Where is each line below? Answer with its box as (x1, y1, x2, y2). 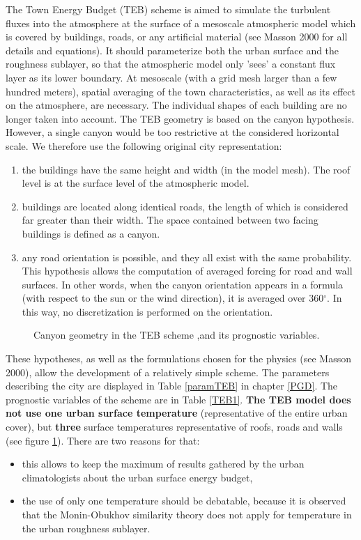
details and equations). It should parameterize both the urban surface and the (6, 43, 339, 57)
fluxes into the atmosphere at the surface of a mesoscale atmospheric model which (6, 15, 356, 30)
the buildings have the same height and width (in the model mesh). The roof (22, 162, 351, 176)
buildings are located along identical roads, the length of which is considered (22, 199, 348, 213)
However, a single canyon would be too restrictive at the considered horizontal (6, 125, 339, 139)
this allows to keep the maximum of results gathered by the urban (22, 456, 305, 471)
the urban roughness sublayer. (22, 520, 151, 535)
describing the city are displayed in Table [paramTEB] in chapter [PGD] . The (6, 378, 338, 393)
